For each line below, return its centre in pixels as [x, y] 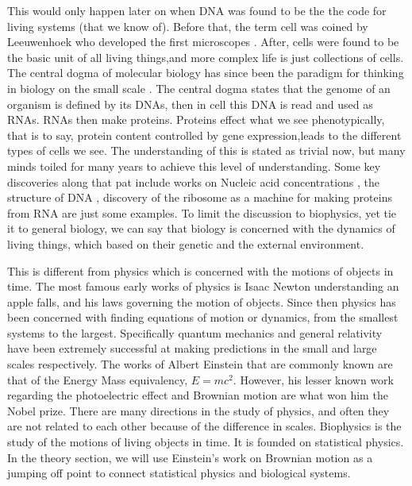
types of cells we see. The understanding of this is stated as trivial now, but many [206, 150]
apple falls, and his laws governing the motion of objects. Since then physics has [202, 301]
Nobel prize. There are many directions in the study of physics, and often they [198, 410]
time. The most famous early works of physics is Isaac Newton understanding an [203, 286]
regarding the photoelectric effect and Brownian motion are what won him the [198, 395]
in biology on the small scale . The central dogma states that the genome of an [199, 88]
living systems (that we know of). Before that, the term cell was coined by [188, 26]
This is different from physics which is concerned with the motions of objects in [200, 270]
